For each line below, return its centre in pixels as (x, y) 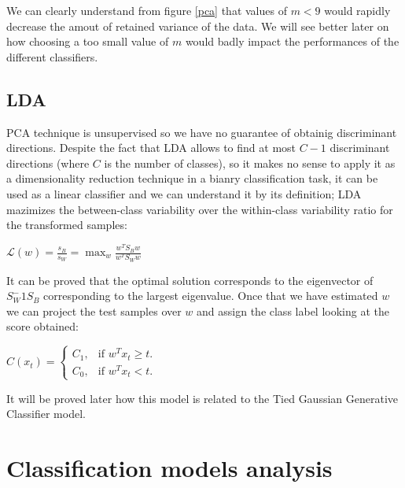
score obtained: (42, 326)
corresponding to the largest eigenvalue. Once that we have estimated (211, 296)
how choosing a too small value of (88, 41)
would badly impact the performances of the (292, 41)
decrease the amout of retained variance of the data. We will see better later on (198, 26)
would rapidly (357, 10)
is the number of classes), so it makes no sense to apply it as (250, 163)
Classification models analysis (169, 467)
